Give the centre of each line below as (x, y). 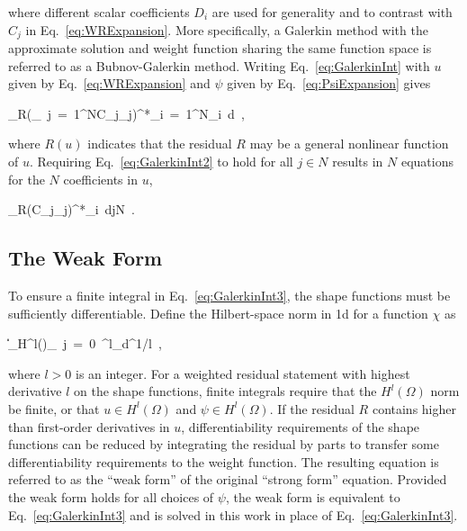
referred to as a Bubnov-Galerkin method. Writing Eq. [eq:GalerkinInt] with (219, 65)
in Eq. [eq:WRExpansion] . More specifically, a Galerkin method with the (227, 29)
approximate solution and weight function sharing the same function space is (220, 48)
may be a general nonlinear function (349, 144)
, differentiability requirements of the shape (301, 426)
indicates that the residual (160, 144)
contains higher (414, 408)
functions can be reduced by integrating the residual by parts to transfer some (224, 444)
